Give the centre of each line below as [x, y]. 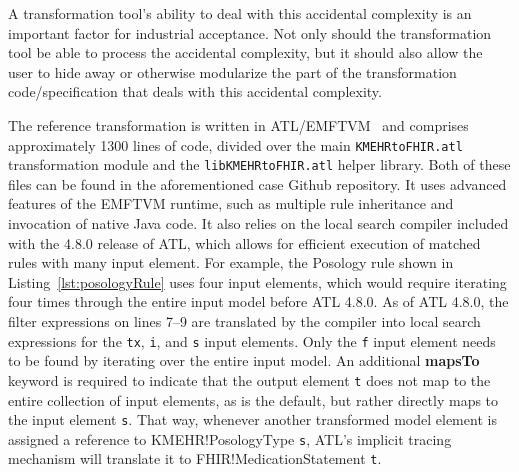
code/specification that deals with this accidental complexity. [195, 91]
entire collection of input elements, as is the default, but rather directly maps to [253, 399]
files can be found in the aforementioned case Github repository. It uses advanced [257, 183]
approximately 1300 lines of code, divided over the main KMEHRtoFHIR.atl [235, 144]
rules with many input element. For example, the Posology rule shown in [231, 262]
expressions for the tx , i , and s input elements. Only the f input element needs [252, 340]
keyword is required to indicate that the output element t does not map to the [249, 379]
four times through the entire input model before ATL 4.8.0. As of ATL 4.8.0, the [258, 301]
